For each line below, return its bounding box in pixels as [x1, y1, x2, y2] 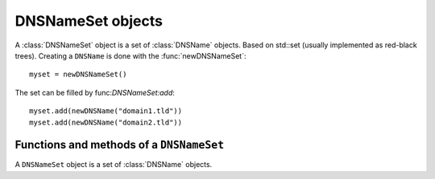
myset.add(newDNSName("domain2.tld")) [29, 117, 183, 127]
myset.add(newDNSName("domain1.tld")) [29, 107, 183, 116]
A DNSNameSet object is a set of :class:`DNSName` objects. [14, 160, 213, 169]
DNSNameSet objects [14, 12, 163, 30]
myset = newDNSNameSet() [29, 70, 127, 79]
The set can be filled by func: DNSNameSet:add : [14, 87, 175, 97]
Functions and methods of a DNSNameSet [14, 138, 225, 152]
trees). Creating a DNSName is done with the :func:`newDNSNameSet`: [14, 51, 246, 60]
